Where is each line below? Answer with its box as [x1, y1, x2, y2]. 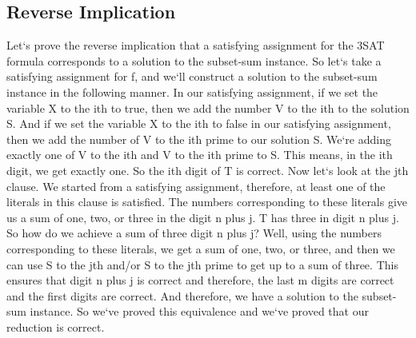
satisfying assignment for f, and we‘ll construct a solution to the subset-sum [6, 68, 378, 85]
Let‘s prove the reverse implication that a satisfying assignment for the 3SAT [6, 37, 385, 54]
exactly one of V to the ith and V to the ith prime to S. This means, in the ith [6, 146, 393, 163]
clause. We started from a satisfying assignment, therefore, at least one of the [6, 177, 386, 194]
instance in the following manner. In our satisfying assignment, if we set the [6, 83, 378, 100]
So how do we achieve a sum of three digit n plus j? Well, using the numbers [6, 225, 382, 241]
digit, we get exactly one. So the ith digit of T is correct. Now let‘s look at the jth [6, 161, 409, 178]
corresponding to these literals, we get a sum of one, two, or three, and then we [6, 240, 395, 256]
